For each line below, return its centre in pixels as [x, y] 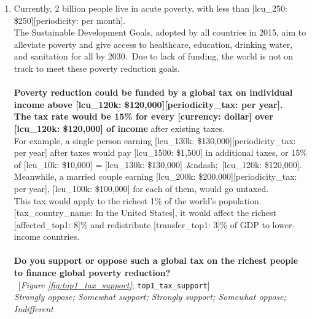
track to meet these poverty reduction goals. [97, 68]
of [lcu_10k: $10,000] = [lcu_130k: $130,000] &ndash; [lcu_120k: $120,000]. [158, 164]
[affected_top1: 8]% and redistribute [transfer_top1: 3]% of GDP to [142, 224]
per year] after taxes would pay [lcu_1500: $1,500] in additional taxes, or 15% [160, 152]
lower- [284, 224]
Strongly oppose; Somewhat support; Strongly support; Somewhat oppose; [150, 297]
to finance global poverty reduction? [92, 273]
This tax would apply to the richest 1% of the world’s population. [138, 200]
